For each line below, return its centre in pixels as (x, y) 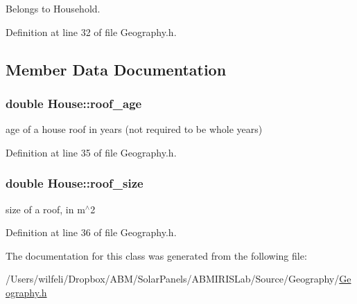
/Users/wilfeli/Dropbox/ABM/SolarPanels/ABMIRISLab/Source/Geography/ (173, 279)
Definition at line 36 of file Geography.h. (91, 232)
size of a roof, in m (45, 209)
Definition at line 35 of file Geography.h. (91, 152)
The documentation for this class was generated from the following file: (156, 255)
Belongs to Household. (53, 8)
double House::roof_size (75, 183)
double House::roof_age (74, 103)
